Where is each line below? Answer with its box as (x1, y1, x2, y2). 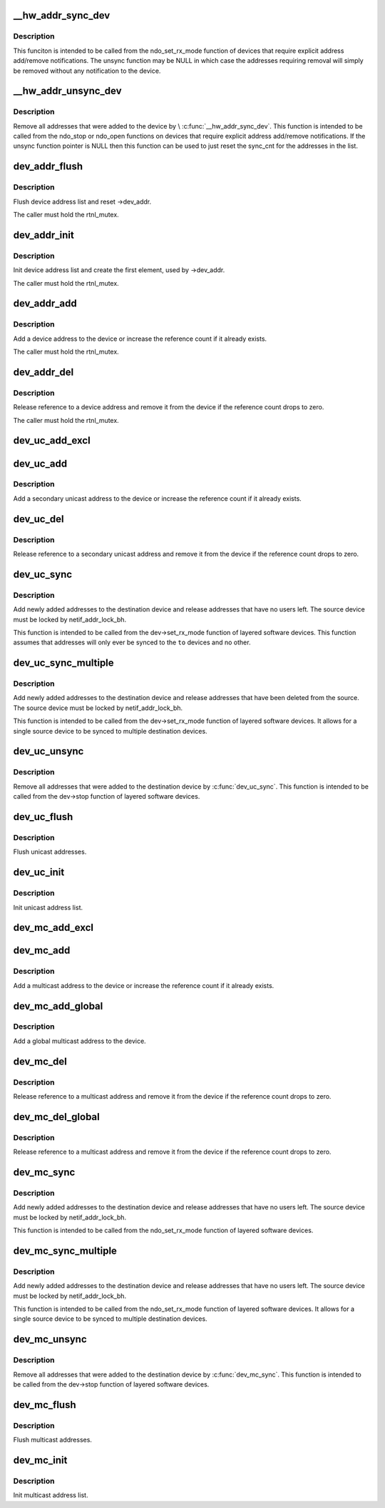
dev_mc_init (13, 1454, 68, 1466)
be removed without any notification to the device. (13, 66, 161, 75)
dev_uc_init (13, 867, 65, 879)
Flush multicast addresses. (13, 1436, 93, 1444)
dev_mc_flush (13, 1399, 76, 1411)
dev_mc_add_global (13, 1000, 103, 1012)
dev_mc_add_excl (13, 922, 94, 934)
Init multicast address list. (13, 1491, 88, 1499)
